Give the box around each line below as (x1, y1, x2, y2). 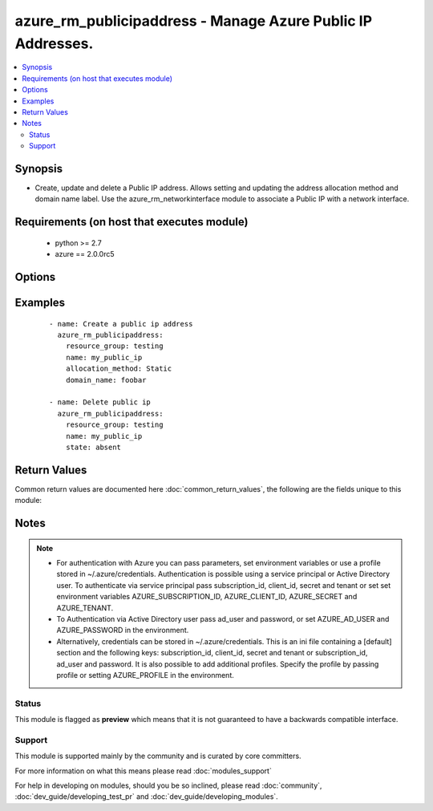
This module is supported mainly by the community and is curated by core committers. (14, 751, 301, 761)
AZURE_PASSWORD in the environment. (56, 626, 189, 635)
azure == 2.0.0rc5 (55, 249, 115, 259)
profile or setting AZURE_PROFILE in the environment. (56, 670, 234, 679)
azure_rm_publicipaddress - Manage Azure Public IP (14, 12, 373, 30)
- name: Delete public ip (49, 398, 152, 407)
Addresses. (14, 34, 94, 52)
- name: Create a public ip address (49, 319, 193, 328)
